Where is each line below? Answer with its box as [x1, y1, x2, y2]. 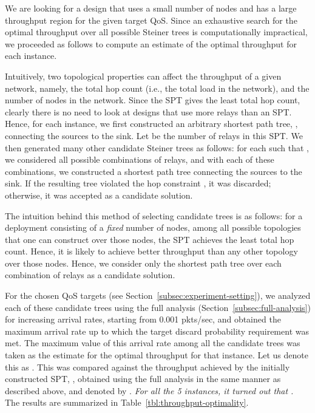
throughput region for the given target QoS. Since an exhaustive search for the [5, 13, 297, 26]
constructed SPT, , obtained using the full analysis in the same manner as [5, 372, 281, 385]
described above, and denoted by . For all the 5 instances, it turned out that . [5, 384, 294, 397]
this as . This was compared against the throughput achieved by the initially [5, 360, 290, 373]
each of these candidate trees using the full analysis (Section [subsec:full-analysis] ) [5, 301, 311, 313]
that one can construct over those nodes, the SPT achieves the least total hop [5, 233, 294, 245]
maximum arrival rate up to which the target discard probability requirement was [5, 324, 309, 337]
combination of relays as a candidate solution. [5, 268, 175, 281]
